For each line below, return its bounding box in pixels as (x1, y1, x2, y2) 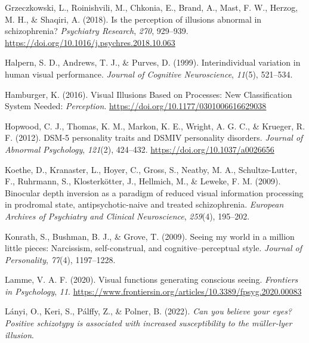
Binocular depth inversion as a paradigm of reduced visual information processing (5, 186, 304, 199)
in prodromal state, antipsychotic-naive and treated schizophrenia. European (5, 198, 284, 211)
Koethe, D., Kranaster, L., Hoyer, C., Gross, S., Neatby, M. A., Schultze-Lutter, (5, 163, 297, 175)
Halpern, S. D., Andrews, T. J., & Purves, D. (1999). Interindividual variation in (5, 56, 301, 69)
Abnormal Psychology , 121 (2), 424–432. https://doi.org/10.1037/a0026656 (5, 143, 274, 155)
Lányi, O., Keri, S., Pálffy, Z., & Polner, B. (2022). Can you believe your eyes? (5, 305, 292, 317)
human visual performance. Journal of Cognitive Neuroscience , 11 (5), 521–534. (5, 67, 293, 80)
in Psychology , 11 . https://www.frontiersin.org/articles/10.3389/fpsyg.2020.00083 (5, 285, 302, 297)
